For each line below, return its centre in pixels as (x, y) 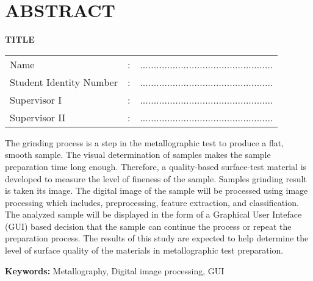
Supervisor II (38, 117)
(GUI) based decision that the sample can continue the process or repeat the (148, 226)
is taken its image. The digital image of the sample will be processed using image (156, 190)
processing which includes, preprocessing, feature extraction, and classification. (152, 202)
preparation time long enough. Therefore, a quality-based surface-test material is (156, 166)
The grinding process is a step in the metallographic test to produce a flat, (145, 142)
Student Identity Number (64, 82)
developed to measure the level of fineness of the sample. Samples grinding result (156, 178)
